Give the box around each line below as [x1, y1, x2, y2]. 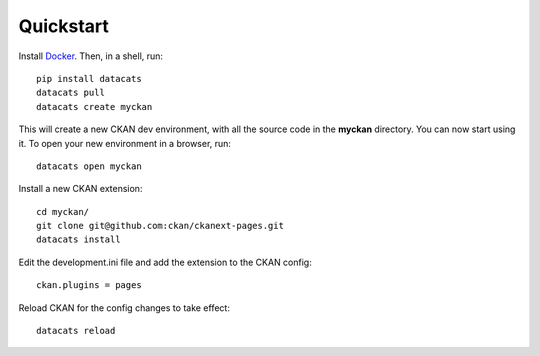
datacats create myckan [36, 101, 153, 112]
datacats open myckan [36, 160, 142, 172]
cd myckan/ [36, 206, 90, 217]
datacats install [36, 234, 121, 245]
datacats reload [36, 325, 116, 337]
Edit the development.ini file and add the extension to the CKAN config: [18, 256, 312, 268]
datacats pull [36, 87, 105, 99]
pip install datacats [36, 73, 142, 84]
